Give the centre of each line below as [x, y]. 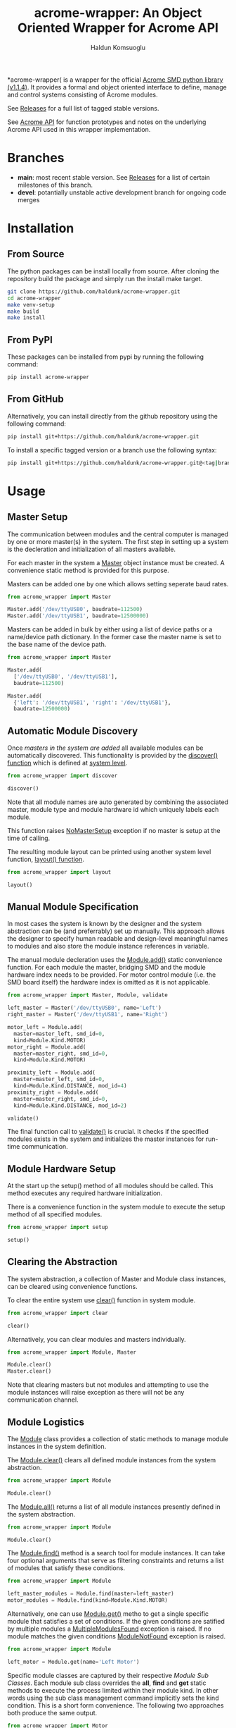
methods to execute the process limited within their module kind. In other [113, 1690]
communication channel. [43, 1400]
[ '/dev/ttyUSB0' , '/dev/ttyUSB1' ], [66, 677]
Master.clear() [29, 1371]
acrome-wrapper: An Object [118, 13]
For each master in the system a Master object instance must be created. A [116, 562]
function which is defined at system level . [67, 763]
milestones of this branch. [55, 185]
